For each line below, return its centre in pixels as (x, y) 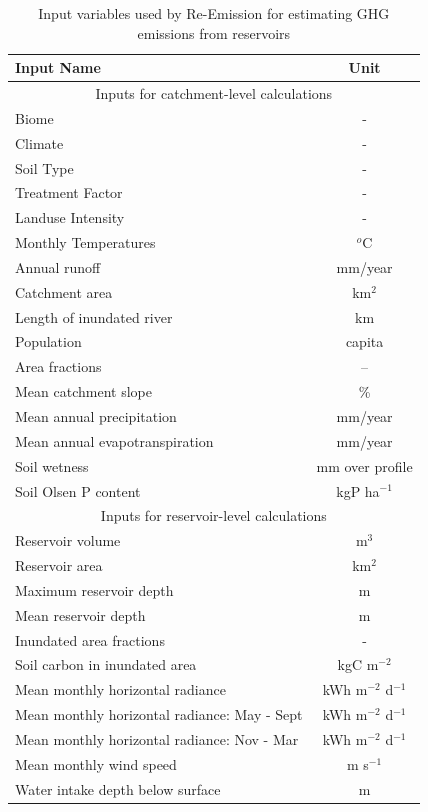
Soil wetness (52, 465)
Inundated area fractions (90, 639)
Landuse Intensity (70, 217)
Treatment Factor (69, 192)
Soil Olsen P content (78, 490)
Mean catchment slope (83, 391)
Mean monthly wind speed (96, 763)
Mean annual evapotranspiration (114, 440)
